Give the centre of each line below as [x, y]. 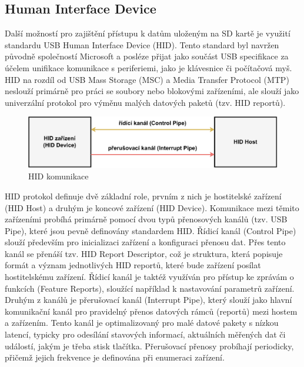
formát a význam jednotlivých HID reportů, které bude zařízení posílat [133, 265]
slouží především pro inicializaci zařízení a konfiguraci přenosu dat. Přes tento [145, 242]
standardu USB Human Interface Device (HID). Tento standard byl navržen [142, 44]
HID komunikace [59, 176]
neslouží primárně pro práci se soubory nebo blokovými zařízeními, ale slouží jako [152, 91]
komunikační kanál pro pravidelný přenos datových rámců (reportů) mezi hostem [151, 311]
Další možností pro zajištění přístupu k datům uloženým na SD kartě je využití [148, 33]
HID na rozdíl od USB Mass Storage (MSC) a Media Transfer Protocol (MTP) [147, 79]
